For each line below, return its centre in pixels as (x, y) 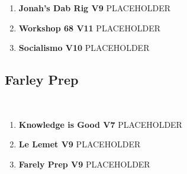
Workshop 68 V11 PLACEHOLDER (90, 28)
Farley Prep (42, 80)
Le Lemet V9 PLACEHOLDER (80, 144)
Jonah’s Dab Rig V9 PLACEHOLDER (95, 8)
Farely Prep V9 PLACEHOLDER (84, 164)
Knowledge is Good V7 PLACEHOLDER (100, 124)
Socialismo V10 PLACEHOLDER (84, 48)
